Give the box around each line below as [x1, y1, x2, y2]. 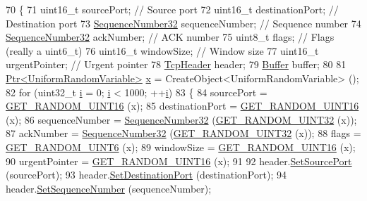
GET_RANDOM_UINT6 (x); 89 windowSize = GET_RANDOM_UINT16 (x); [6, 139, 356, 154]
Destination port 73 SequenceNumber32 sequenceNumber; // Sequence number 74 [6, 15, 361, 30]
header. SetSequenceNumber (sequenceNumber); [6, 181, 212, 195]
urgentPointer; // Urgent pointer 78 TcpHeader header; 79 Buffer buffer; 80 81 [6, 57, 347, 72]
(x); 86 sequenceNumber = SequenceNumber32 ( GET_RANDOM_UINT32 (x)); [6, 112, 357, 127]
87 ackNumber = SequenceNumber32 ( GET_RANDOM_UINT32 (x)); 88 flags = [6, 126, 361, 141]
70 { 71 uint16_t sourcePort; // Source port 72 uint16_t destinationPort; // [6, 2, 339, 16]
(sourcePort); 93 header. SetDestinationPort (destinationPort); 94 [6, 167, 287, 182]
